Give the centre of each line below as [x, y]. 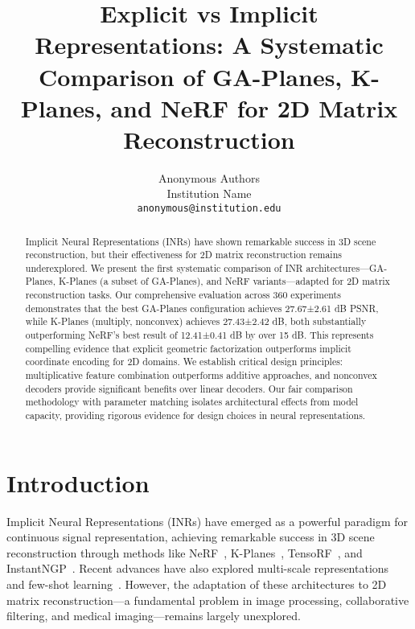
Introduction [78, 482]
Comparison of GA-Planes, [191, 76]
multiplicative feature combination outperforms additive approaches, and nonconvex [201, 375]
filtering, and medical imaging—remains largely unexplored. [154, 616]
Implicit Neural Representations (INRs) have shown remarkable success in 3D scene [201, 241]
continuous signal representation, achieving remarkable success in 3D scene [191, 537]
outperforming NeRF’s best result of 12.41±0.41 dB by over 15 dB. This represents [199, 335]
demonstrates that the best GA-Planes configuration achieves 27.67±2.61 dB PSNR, [202, 308]
